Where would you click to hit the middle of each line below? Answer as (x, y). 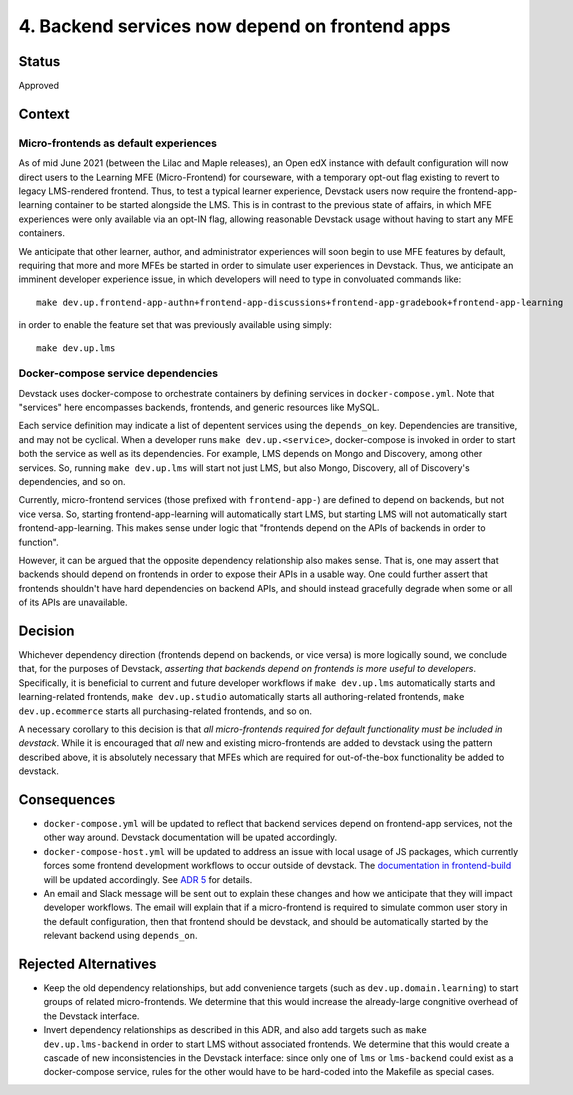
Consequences (67, 799)
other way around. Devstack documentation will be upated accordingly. (190, 837)
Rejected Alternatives (87, 964)
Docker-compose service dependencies (118, 373)
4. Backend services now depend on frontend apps (234, 26)
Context (44, 113)
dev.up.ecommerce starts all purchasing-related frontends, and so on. (165, 711)
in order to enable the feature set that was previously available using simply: (175, 325)
